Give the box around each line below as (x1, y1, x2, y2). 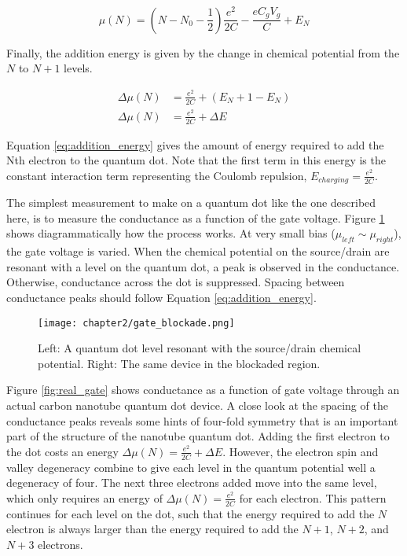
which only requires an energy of (6, 489, 163, 506)
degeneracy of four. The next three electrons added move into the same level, (6, 474, 377, 491)
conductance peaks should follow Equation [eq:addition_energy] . (6, 289, 317, 305)
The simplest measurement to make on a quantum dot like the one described (6, 194, 376, 211)
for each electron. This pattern (239, 489, 387, 506)
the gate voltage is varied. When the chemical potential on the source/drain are (6, 243, 390, 260)
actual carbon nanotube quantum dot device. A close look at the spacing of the (6, 397, 388, 414)
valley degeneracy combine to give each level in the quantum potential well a (6, 458, 376, 475)
